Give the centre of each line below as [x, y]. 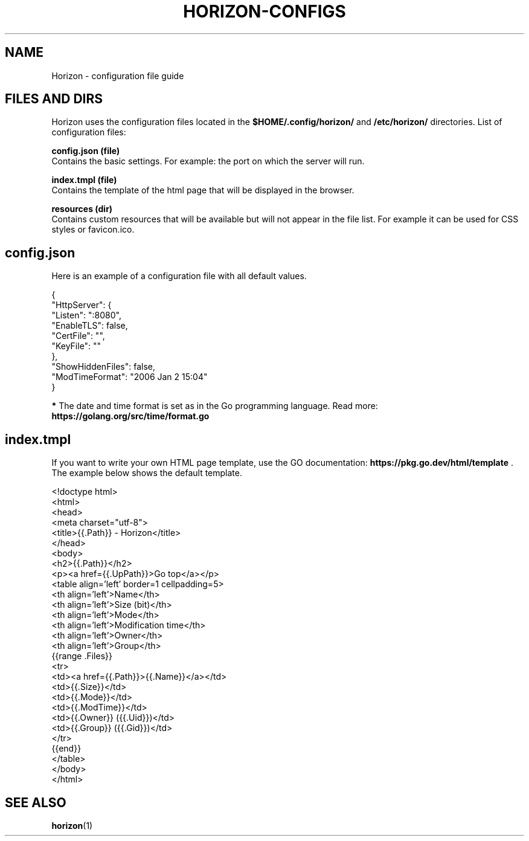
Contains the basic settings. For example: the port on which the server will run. [208, 161]
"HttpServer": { [82, 305]
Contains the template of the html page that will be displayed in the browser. [203, 190]
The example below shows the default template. [147, 473]
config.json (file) [86, 151]
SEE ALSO [36, 802]
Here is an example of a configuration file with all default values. [179, 276]
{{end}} [66, 749]
